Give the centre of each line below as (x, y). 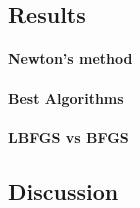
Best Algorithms (66, 97)
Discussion (63, 190)
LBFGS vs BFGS (68, 136)
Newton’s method (70, 58)
